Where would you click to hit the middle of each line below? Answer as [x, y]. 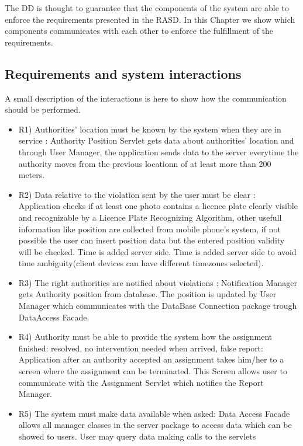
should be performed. [43, 109]
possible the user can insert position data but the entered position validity [151, 240]
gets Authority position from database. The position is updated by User [147, 294]
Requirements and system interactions [123, 73]
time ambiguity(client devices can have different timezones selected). [141, 263]
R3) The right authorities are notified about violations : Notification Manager [158, 282]
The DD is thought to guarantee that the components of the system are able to [147, 8]
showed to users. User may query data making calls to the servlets [137, 436]
